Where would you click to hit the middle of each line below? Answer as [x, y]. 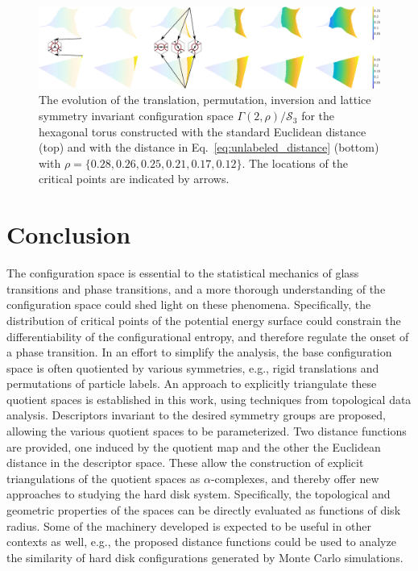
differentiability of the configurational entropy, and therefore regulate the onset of [208, 336]
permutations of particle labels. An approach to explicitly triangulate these [192, 383]
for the [318, 116]
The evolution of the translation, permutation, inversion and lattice [205, 100]
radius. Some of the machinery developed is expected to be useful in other [189, 525]
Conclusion [69, 234]
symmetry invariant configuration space [136, 116]
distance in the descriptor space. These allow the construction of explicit [185, 463]
